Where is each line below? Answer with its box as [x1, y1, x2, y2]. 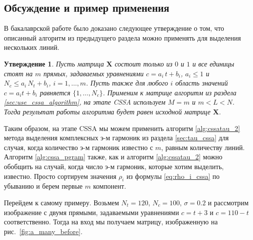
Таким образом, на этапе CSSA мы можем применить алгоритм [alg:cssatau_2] [4, 123, 240, 133]
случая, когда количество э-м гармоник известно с [4, 142, 153, 152]
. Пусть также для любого [86, 78, 169, 88]
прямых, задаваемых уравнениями [43, 68, 144, 78]
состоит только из [114, 58, 172, 68]
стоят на [4, 68, 33, 78]
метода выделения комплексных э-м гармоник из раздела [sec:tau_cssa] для [4, 132, 229, 143]
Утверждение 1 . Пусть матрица [4, 58, 104, 68]
